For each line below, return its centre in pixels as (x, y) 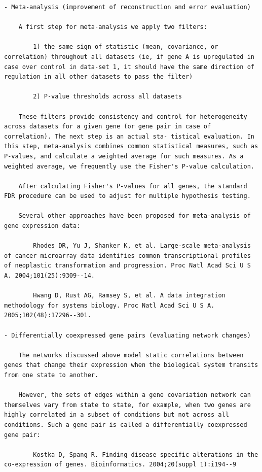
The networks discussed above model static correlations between (131, 355)
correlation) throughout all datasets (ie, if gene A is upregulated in (129, 57)
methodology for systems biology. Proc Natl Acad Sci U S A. (109, 305)
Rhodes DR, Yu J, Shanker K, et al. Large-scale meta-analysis (142, 246)
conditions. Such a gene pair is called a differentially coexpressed (126, 425)
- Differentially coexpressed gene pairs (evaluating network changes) (127, 335)
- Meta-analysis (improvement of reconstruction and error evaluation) (127, 7)
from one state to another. (51, 375)
